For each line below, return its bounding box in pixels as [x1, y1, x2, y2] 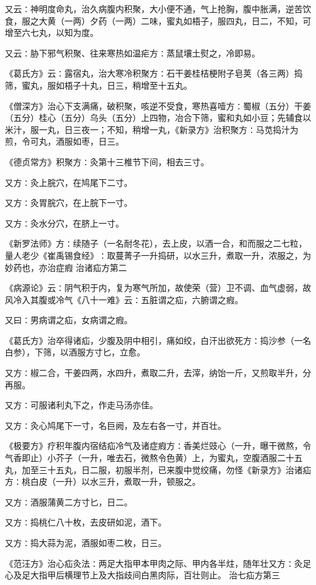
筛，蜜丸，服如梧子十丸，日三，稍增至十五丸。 [5, 78, 192, 91]
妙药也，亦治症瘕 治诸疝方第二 [5, 261, 127, 273]
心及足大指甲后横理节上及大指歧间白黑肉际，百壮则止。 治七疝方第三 [5, 569, 280, 581]
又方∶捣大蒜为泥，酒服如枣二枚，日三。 [5, 536, 167, 549]
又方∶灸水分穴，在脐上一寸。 [5, 216, 124, 229]
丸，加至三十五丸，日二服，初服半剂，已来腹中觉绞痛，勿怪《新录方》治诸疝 [5, 463, 311, 476]
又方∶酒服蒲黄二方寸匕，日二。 [5, 495, 132, 508]
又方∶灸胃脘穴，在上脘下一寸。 [5, 196, 132, 209]
